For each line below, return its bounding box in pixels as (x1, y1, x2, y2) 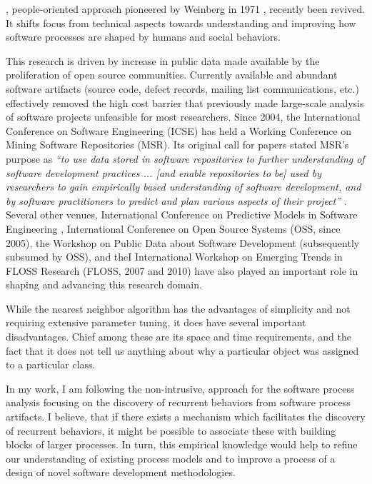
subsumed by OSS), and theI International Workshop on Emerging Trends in (6, 249, 343, 264)
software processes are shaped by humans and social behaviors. (6, 29, 281, 44)
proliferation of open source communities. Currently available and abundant (6, 67, 338, 82)
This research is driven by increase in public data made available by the (6, 53, 320, 68)
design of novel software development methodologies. (6, 465, 236, 480)
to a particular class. (6, 357, 96, 372)
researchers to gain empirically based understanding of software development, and (6, 179, 361, 194)
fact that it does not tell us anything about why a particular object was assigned (6, 343, 359, 358)
